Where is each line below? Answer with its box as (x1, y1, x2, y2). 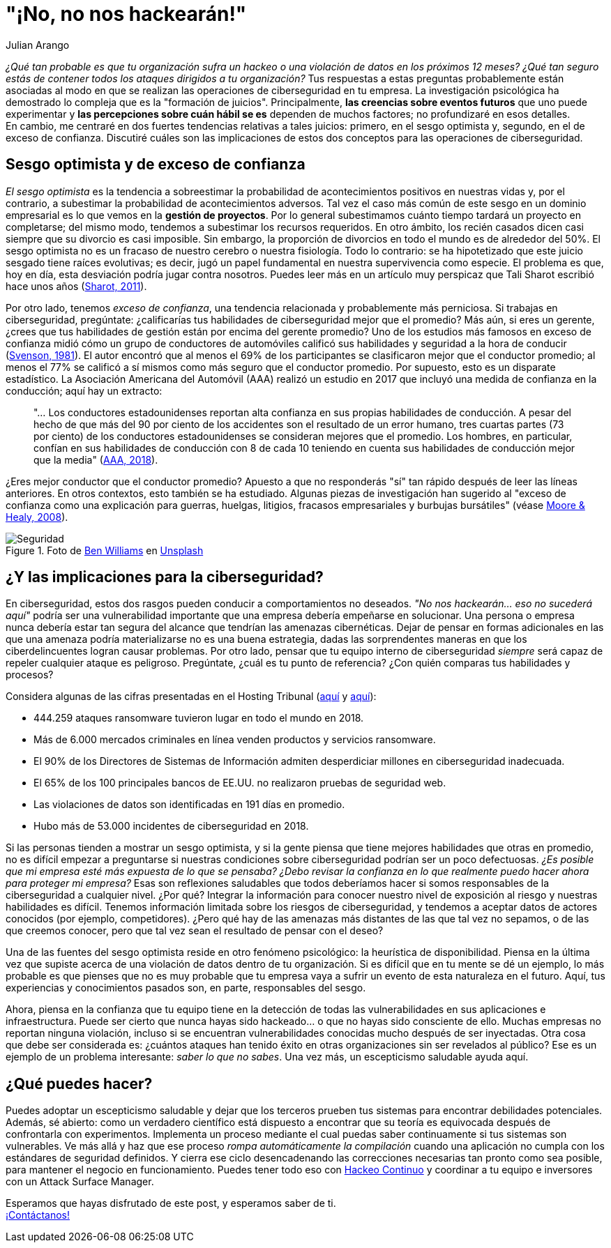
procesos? (6, 669, 54, 681)
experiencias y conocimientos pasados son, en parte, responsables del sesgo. (6, 982, 366, 994)
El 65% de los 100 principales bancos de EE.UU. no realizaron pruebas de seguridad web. (33, 777, 446, 789)
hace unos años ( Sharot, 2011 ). (6, 280, 147, 292)
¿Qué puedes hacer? (6, 1074, 153, 1093)
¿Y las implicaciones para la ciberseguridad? (6, 568, 324, 586)
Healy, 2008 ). (6, 510, 68, 523)
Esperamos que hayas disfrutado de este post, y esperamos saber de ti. (6, 1197, 336, 1210)
